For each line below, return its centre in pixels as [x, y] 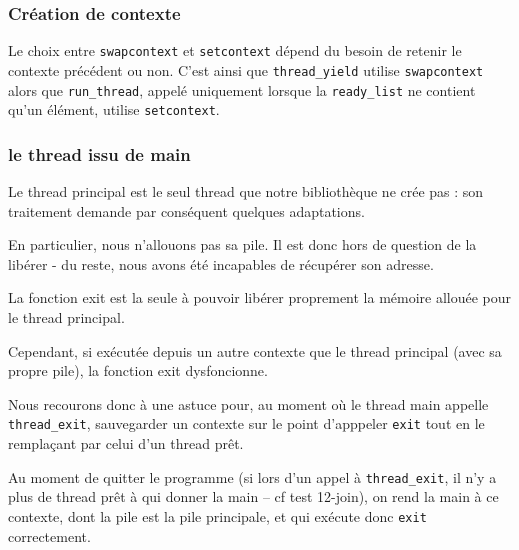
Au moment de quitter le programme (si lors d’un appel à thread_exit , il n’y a [252, 476]
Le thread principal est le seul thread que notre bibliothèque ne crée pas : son [246, 191]
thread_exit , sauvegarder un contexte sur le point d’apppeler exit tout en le [246, 423]
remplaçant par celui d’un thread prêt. [126, 443]
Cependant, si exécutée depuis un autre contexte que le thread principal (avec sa [255, 350]
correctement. [49, 535]
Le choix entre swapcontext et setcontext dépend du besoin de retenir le [235, 50]
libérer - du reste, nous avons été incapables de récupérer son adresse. [221, 263]
